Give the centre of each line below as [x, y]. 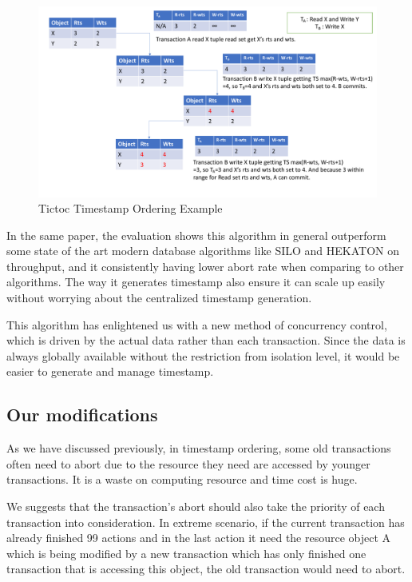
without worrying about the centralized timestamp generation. [159, 298]
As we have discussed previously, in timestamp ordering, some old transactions [199, 448]
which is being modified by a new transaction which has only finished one [186, 553]
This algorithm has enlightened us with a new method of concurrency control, [197, 324]
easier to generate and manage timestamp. [110, 371]
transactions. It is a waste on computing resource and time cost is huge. [182, 479]
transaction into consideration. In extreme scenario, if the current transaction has [206, 522]
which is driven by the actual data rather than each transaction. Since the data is [206, 340]
